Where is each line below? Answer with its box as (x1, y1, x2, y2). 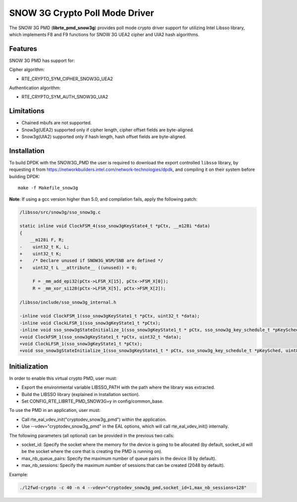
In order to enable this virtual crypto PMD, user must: (9, 375, 117, 381)
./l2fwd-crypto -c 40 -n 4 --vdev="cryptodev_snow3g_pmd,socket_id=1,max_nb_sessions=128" (19, 485, 247, 490)
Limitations (9, 107, 45, 115)
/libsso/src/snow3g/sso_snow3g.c (19, 209, 101, 215)
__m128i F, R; (30, 237, 64, 243)
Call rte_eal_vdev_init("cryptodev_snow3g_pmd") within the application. (21, 416, 167, 422)
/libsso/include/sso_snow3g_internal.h (19, 300, 116, 305)
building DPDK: (9, 173, 40, 179)
